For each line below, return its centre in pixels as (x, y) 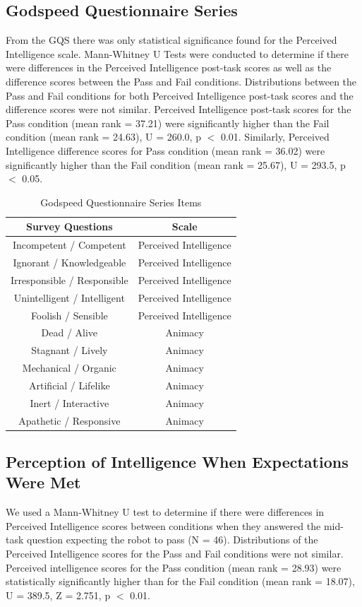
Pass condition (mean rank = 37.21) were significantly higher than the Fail (168, 123)
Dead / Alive (70, 332)
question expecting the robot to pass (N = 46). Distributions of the (173, 540)
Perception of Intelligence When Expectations (177, 462)
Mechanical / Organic (69, 368)
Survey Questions (69, 226)
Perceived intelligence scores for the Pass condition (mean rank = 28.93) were (174, 567)
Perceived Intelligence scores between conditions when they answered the (163, 525)
